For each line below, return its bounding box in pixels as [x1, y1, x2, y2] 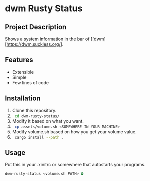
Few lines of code [12, 79, 49, 85]
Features [5, 56, 33, 64]
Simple [12, 74, 27, 80]
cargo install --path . [14, 135, 64, 140]
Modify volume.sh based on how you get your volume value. [12, 128, 137, 135]
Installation [5, 94, 41, 103]
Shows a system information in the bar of [5, 36, 90, 42]
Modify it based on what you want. [12, 118, 84, 124]
